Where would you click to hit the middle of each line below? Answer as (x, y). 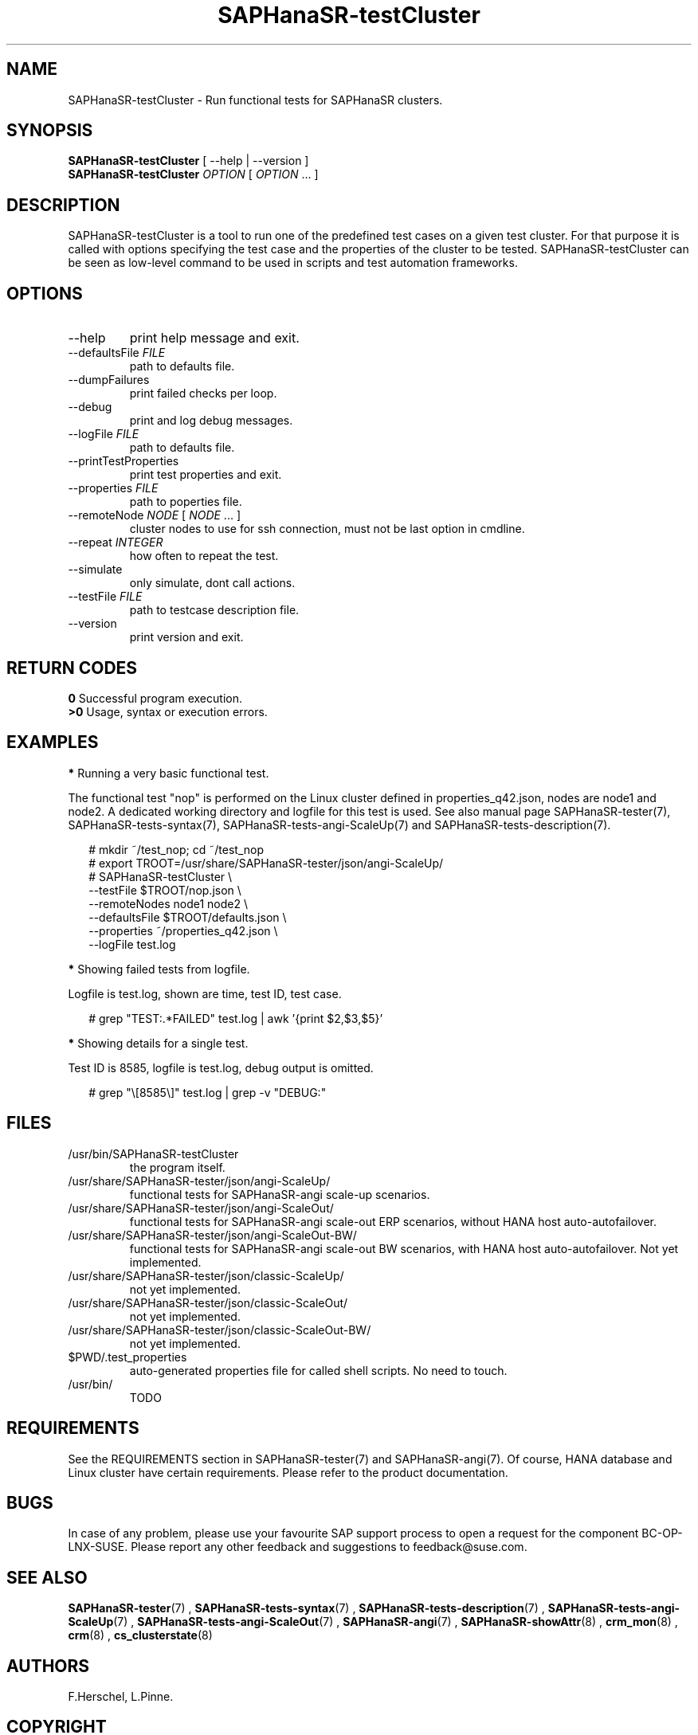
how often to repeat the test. (204, 556)
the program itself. (177, 1167)
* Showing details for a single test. (158, 1043)
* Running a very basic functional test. (169, 773)
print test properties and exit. (206, 475)
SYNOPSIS (50, 131)
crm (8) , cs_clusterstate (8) (140, 1635)
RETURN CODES (72, 668)
